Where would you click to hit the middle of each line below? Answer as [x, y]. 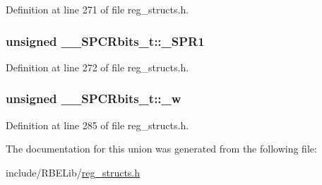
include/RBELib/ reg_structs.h [73, 172]
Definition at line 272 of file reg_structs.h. [97, 67]
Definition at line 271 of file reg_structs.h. [97, 9]
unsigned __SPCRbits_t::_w [94, 99]
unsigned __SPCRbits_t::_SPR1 [105, 41]
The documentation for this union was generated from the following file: [161, 149]
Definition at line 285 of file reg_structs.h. [97, 125]
